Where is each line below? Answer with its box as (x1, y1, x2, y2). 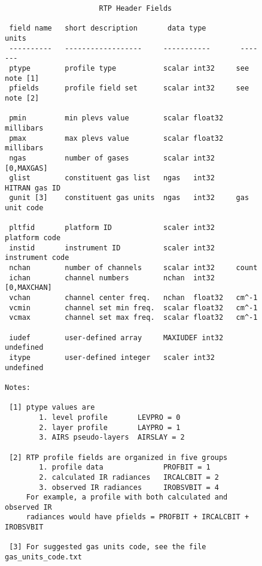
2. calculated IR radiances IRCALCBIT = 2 (39, 473, 219, 482)
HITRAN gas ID (5, 183, 61, 192)
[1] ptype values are (9, 403, 95, 412)
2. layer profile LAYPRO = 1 (39, 423, 181, 432)
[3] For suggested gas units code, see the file (9, 543, 206, 552)
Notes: (5, 383, 31, 392)
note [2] (5, 93, 39, 102)
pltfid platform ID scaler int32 (9, 223, 215, 232)
